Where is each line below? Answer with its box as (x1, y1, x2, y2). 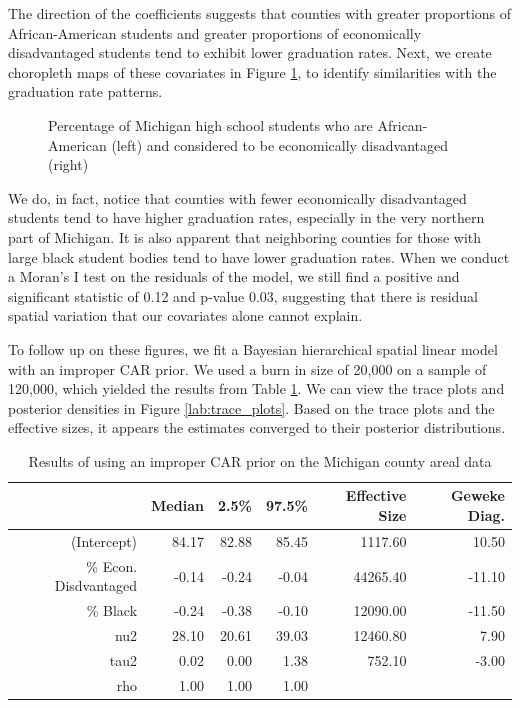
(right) (48, 154, 89, 175)
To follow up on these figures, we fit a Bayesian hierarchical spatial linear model (8, 338, 498, 359)
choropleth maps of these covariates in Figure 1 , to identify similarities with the (8, 61, 497, 82)
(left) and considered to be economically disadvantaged (111, 134, 449, 155)
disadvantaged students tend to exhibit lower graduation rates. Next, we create (8, 42, 492, 63)
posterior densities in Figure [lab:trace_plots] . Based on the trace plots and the (8, 397, 495, 418)
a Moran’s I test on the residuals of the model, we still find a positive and (8, 266, 460, 287)
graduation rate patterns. (8, 81, 163, 102)
